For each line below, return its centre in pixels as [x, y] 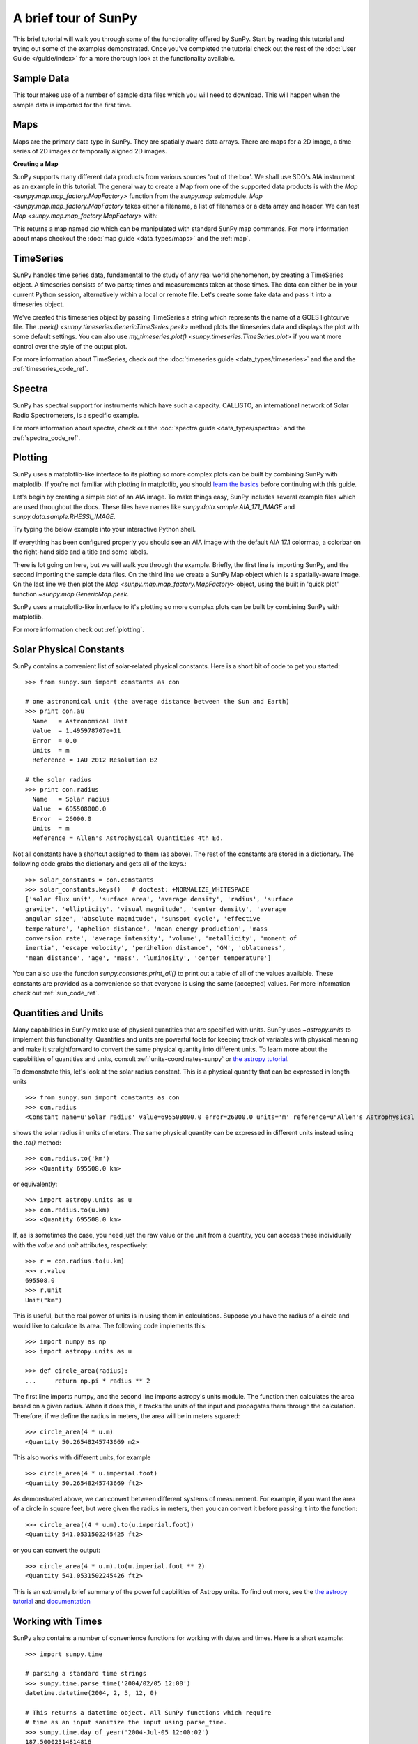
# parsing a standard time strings [86, 1674]
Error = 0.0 [55, 741]
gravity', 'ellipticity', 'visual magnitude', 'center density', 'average [156, 909]
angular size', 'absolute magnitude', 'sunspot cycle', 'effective [143, 919]
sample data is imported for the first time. [72, 105]
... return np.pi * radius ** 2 [88, 1381]
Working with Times [57, 1622]
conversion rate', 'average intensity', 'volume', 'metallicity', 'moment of [161, 938]
